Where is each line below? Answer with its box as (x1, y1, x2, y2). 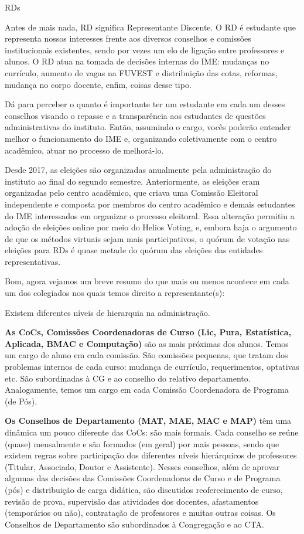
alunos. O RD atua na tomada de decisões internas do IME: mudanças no (5, 55, 269, 67)
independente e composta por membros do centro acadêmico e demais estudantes (5, 198, 295, 210)
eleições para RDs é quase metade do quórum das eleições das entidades (5, 244, 263, 256)
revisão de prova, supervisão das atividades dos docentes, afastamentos (5, 495, 259, 507)
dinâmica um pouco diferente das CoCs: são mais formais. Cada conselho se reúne (5, 426, 299, 438)
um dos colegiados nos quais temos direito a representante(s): (5, 287, 225, 299)
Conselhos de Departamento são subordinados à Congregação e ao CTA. (5, 518, 264, 530)
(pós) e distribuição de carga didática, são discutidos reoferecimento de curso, (5, 483, 283, 495)
